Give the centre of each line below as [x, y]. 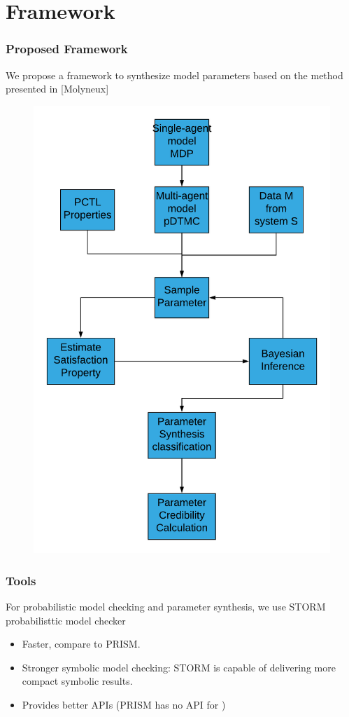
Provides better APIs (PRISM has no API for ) [124, 705]
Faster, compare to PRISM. [81, 644]
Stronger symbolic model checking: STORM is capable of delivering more [179, 667]
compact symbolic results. [77, 681]
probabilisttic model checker [66, 620]
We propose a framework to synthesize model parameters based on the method [174, 75]
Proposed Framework [67, 49]
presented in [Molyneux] [57, 89]
